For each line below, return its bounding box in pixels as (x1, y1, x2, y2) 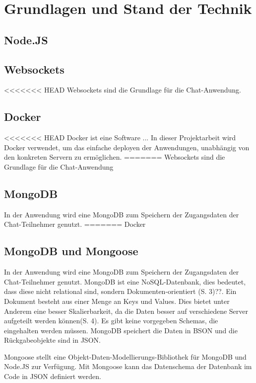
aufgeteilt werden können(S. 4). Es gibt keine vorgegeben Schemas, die (4, 315, 218, 326)
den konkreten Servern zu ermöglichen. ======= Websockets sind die (4, 152, 225, 162)
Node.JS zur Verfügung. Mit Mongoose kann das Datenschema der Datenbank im (4, 361, 252, 372)
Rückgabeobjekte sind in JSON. (4, 335, 101, 345)
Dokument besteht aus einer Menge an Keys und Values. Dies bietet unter (4, 295, 230, 306)
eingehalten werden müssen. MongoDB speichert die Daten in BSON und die (4, 325, 238, 335)
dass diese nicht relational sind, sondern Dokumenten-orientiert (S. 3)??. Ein (4, 286, 237, 296)
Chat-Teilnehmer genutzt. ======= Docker (4, 219, 146, 229)
